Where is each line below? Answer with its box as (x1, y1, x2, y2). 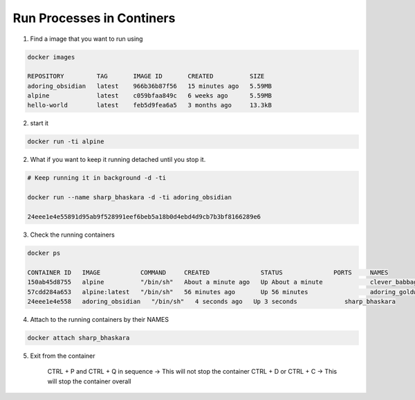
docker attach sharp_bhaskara (27, 334, 130, 342)
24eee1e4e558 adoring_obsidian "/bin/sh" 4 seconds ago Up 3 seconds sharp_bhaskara (27, 298, 396, 305)
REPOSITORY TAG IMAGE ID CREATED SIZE (27, 73, 265, 80)
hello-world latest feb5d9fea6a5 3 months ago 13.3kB (27, 101, 273, 109)
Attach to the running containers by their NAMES (30, 315, 169, 323)
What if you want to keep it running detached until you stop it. (30, 156, 206, 164)
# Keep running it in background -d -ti (27, 174, 166, 182)
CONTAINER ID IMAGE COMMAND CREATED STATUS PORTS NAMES (27, 269, 389, 276)
